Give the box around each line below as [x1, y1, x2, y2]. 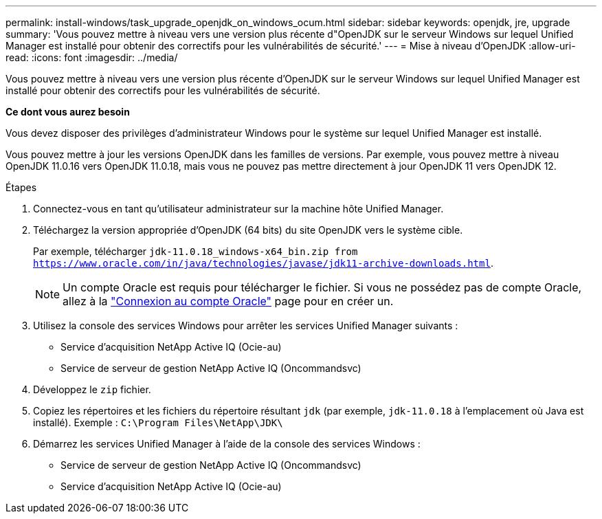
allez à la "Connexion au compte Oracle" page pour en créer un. [63, 294, 394, 308]
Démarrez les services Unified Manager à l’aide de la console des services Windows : [33, 438, 421, 450]
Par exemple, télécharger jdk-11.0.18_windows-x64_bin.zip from [33, 245, 358, 257]
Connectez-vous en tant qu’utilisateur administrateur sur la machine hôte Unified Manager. [33, 203, 444, 214]
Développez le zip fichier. [33, 384, 151, 395]
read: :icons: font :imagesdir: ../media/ [5, 52, 178, 63]
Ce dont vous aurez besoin [5, 106, 130, 118]
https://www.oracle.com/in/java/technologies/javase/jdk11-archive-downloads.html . [33, 257, 493, 269]
